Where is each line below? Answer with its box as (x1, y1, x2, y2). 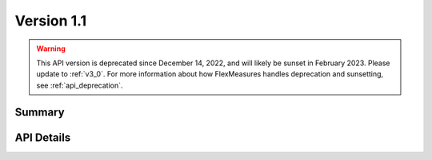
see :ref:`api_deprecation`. (36, 80, 123, 90)
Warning (36, 44, 66, 53)
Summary (14, 105, 65, 119)
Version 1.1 (14, 12, 87, 29)
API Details (14, 131, 71, 144)
